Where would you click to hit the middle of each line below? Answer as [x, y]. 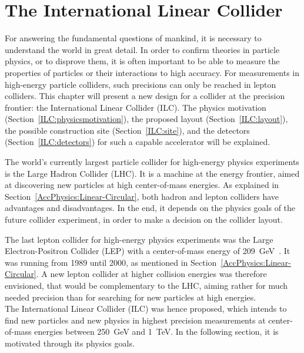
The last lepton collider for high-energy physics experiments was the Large [139, 239]
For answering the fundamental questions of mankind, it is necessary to [133, 38]
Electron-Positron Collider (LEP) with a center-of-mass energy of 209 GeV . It [148, 251]
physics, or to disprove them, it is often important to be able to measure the [142, 61]
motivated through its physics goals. [70, 343]
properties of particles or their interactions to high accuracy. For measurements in [152, 72]
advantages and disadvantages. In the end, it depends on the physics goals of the [150, 208]
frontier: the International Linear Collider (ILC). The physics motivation [136, 107]
